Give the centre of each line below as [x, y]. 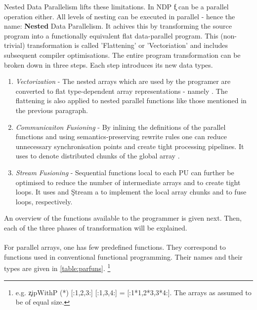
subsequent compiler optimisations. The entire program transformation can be [122, 55]
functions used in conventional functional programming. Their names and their [123, 256]
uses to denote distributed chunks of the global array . [98, 156]
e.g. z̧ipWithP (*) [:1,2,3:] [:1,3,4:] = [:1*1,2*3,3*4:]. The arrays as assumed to [133, 292]
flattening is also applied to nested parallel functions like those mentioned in [131, 100]
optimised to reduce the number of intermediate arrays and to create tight [128, 182]
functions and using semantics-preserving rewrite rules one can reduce [121, 136]
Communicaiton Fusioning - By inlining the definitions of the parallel [121, 127]
